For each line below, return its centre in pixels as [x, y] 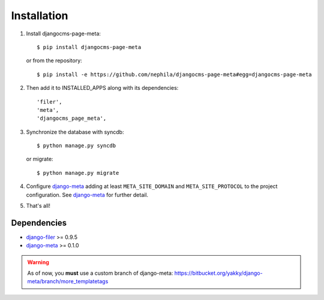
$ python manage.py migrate [78, 173]
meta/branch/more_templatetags [68, 281]
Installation [40, 16]
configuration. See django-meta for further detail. [87, 195]
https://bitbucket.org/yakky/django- [219, 273]
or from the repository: [54, 60]
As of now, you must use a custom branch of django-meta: [100, 273]
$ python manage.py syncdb [76, 146]
